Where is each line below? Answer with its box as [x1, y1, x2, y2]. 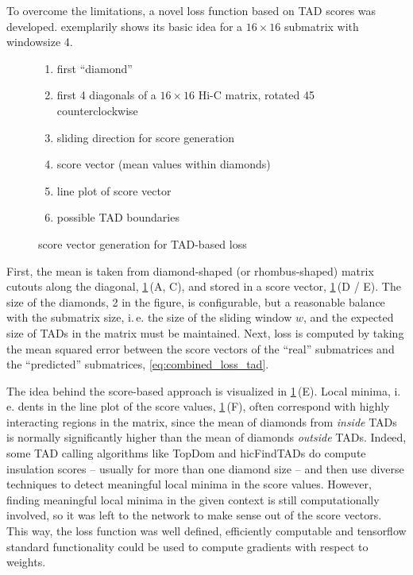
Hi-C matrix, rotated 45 [198, 87, 315, 103]
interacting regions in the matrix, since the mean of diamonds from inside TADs [6, 413, 397, 430]
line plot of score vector [56, 182, 172, 199]
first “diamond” [56, 60, 133, 76]
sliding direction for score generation [56, 129, 234, 145]
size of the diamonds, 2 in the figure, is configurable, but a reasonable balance [6, 293, 385, 310]
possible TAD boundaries [56, 209, 179, 226]
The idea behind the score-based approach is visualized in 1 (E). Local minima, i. [6, 382, 401, 399]
